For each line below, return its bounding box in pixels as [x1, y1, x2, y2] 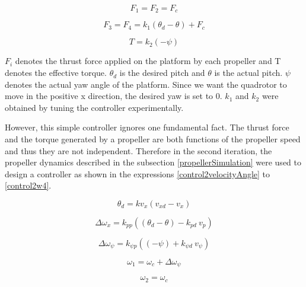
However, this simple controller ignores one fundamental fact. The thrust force [5, 121, 289, 133]
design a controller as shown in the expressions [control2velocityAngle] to [5, 167, 270, 180]
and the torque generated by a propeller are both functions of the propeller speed [5, 133, 301, 145]
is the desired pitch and [119, 66, 205, 79]
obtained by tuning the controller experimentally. [5, 101, 184, 113]
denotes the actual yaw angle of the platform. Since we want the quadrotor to [5, 78, 287, 90]
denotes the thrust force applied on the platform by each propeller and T [15, 55, 281, 67]
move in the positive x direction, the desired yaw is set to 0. [5, 90, 222, 102]
